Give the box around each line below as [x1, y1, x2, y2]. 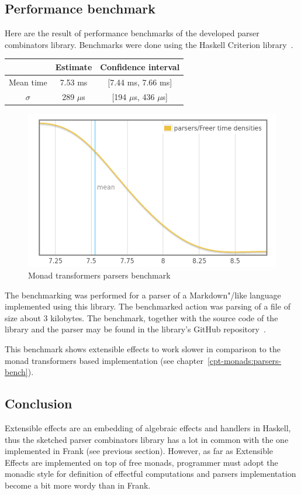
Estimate [55, 60, 92, 73]
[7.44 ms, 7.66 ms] [108, 75, 172, 88]
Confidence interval [100, 60, 180, 73]
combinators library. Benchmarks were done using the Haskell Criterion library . [5, 38, 293, 50]
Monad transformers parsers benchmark [28, 269, 171, 281]
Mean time [9, 75, 47, 88]
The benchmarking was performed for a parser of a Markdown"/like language [5, 288, 281, 301]
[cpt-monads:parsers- [207, 354, 282, 366]
